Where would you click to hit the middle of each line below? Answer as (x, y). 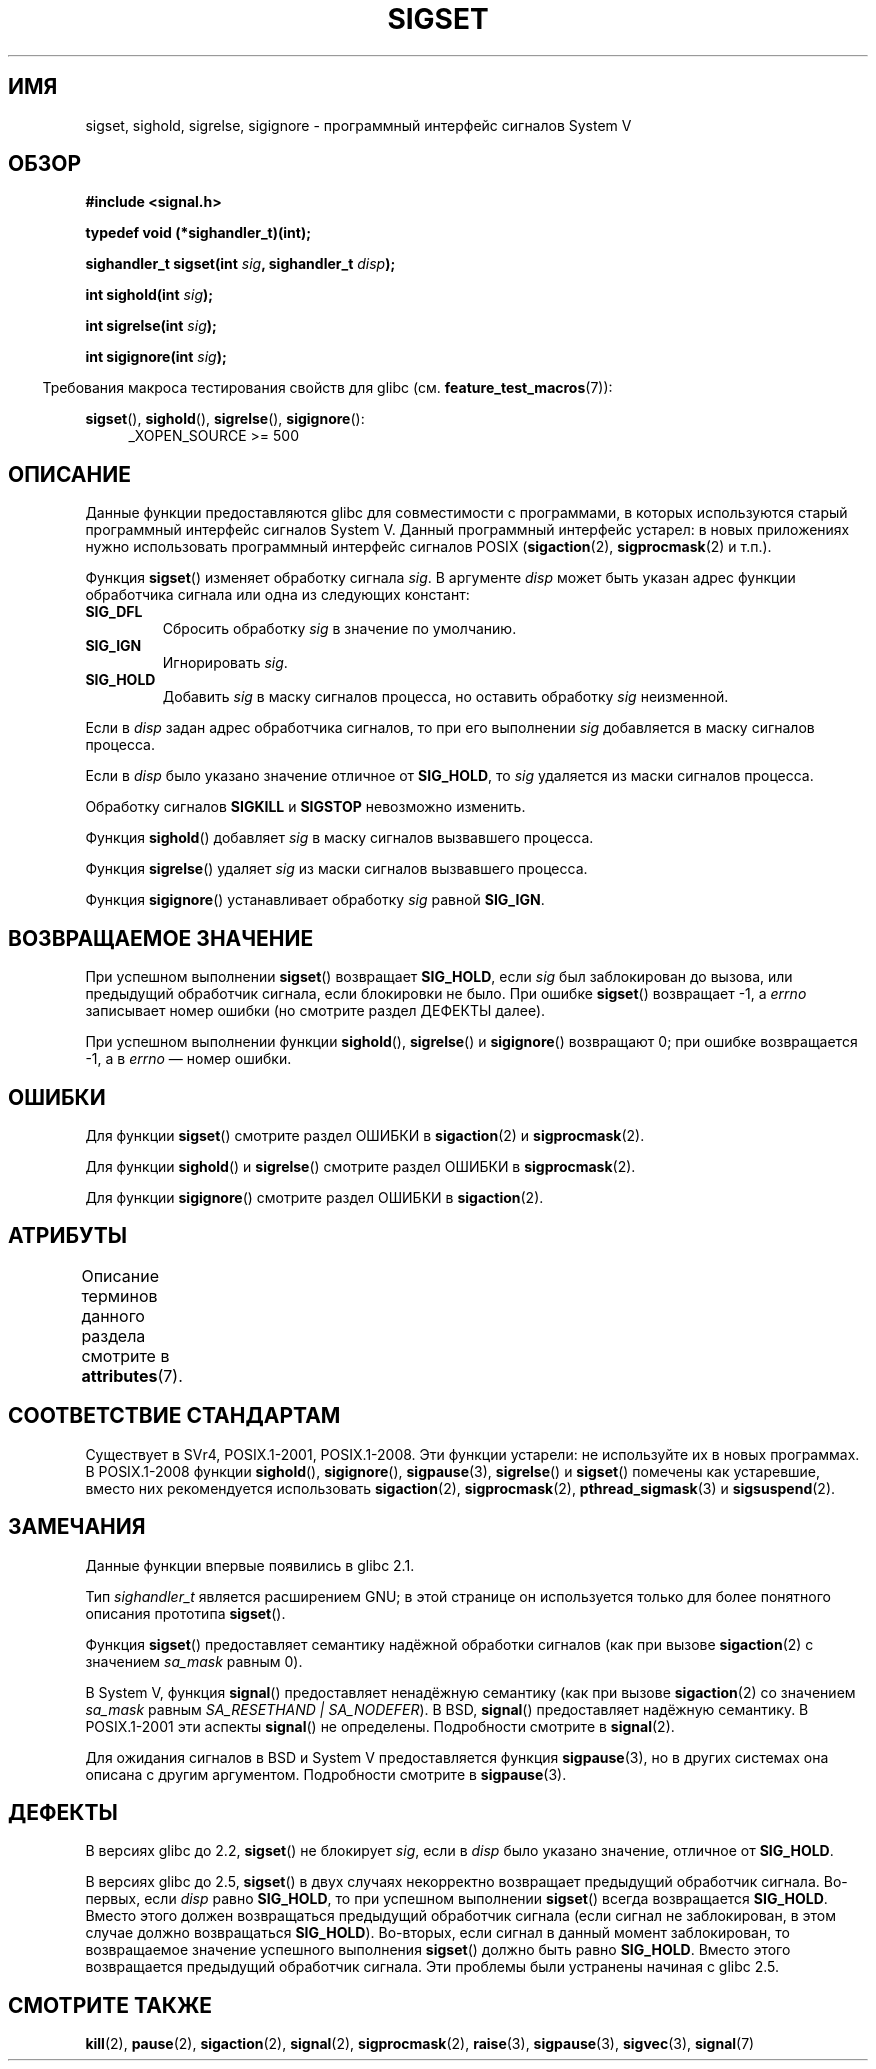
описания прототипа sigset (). (185, 1613)
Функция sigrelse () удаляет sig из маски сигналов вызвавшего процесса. (336, 869)
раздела (113, 1335)
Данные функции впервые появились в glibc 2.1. (250, 1565)
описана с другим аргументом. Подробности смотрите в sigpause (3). (326, 1774)
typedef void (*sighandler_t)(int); (198, 233)
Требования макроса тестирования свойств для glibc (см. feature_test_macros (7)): (327, 388)
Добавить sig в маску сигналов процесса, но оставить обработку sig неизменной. (445, 697)
